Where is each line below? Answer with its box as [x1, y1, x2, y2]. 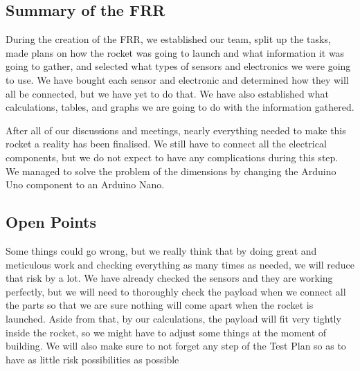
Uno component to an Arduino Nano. [6, 177, 165, 192]
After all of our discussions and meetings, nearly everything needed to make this [6, 123, 346, 137]
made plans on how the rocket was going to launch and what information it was [6, 45, 345, 60]
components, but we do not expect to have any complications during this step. [6, 150, 339, 164]
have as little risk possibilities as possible [6, 352, 179, 366]
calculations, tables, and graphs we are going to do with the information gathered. [6, 100, 354, 114]
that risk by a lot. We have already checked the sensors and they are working [6, 271, 333, 285]
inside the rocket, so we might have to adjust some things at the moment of [6, 325, 327, 339]
